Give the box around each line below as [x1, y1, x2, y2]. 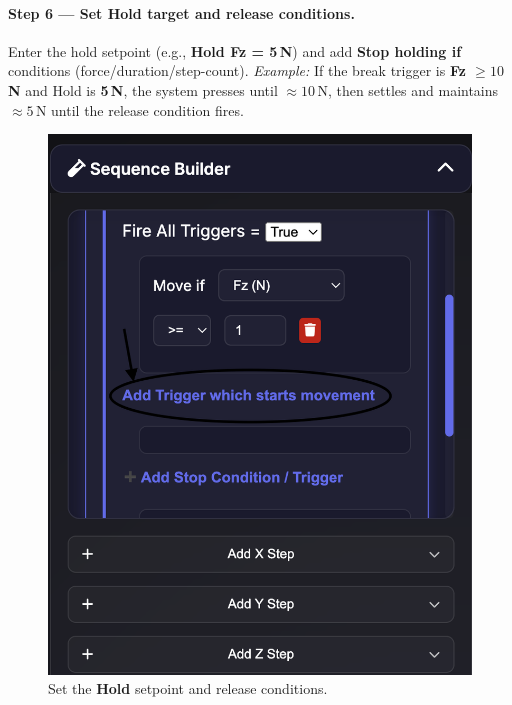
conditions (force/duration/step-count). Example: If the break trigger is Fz [8, 60, 466, 81]
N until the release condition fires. [35, 99, 244, 120]
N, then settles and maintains [317, 79, 499, 100]
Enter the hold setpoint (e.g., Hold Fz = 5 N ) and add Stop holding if [8, 40, 462, 61]
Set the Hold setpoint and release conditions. [48, 678, 328, 699]
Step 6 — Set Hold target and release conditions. [8, 2, 355, 23]
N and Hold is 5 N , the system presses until [8, 79, 278, 100]
